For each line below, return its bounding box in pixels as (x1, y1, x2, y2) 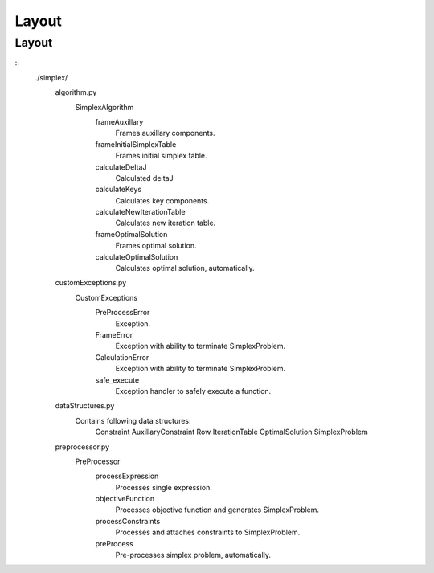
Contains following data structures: (75, 415, 192, 425)
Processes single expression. (115, 482, 213, 492)
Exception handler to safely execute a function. (115, 386, 272, 395)
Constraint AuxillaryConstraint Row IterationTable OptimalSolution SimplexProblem (95, 427, 369, 437)
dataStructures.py (55, 401, 115, 411)
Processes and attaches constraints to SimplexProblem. (115, 527, 301, 538)
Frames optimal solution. (115, 241, 197, 251)
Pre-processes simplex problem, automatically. (115, 550, 272, 560)
